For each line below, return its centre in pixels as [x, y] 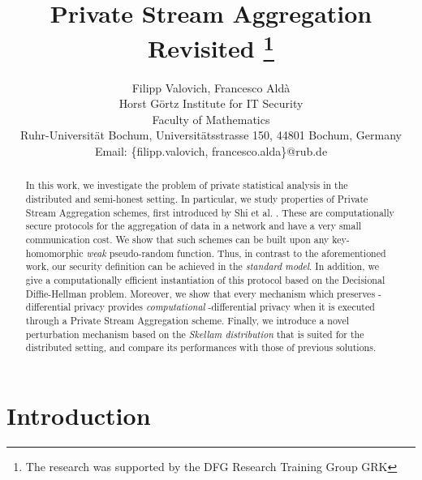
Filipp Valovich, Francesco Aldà [211, 87]
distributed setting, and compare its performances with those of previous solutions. [201, 347]
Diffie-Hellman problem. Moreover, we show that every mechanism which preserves [200, 293]
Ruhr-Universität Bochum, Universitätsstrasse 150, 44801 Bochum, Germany [211, 135]
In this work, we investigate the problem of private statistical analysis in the [187, 185]
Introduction [79, 415]
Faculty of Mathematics [211, 119]
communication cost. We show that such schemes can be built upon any [177, 240]
